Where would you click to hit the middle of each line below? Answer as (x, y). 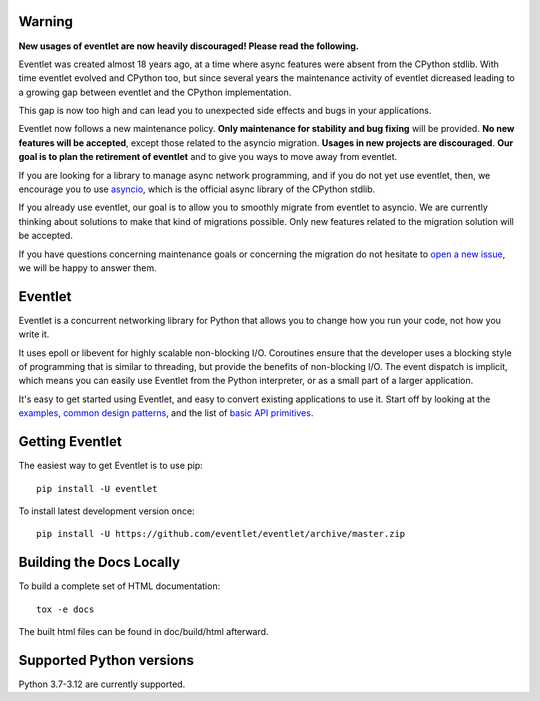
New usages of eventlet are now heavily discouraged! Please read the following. (189, 46)
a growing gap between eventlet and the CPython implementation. (155, 92)
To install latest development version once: (106, 511)
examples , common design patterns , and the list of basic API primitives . (166, 413)
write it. (34, 334)
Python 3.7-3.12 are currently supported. (102, 684)
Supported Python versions (106, 660)
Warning (46, 21)
